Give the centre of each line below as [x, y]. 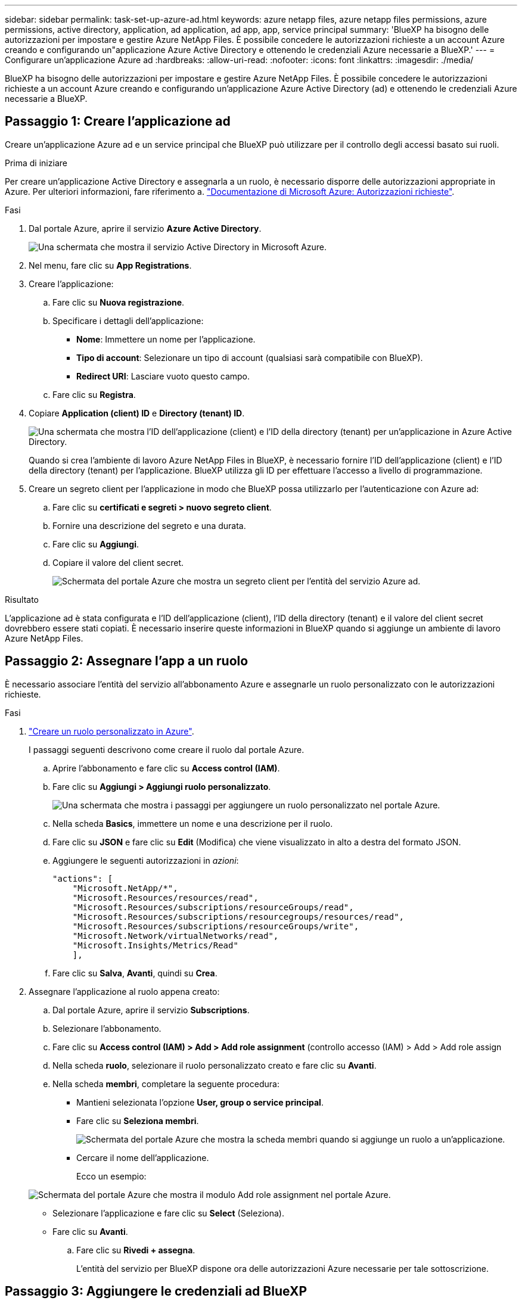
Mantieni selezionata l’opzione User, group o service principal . [200, 1102]
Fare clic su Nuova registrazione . [119, 302]
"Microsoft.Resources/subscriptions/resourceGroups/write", [216, 926]
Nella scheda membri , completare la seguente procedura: [166, 1084]
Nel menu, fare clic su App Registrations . [110, 265]
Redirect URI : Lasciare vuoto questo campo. [163, 376]
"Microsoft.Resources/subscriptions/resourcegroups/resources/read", [238, 916]
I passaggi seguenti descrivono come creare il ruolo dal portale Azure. [167, 749]
